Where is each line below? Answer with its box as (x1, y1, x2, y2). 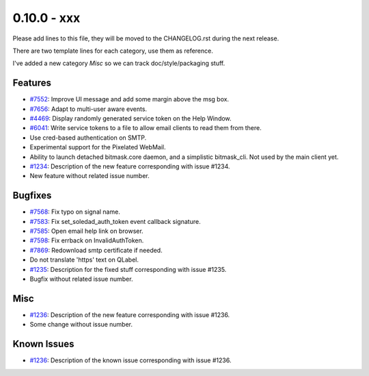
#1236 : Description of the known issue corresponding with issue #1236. (29, 356, 232, 364)
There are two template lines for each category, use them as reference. (12, 47, 213, 55)
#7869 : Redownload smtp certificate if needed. (29, 246, 163, 254)
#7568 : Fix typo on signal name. (29, 208, 121, 216)
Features (12, 77, 51, 89)
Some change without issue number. (29, 321, 133, 329)
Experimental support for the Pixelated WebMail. (29, 143, 167, 151)
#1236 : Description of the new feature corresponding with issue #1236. (29, 310, 230, 318)
